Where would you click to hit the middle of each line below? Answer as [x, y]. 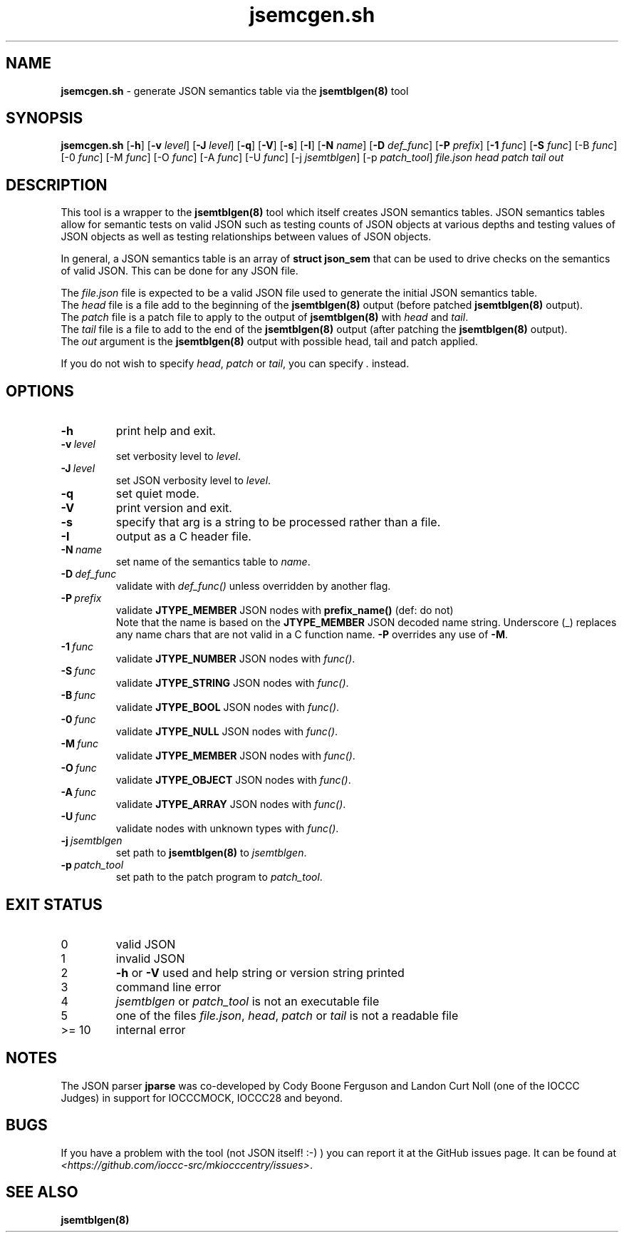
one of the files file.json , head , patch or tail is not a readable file [287, 1015]
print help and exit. [166, 431]
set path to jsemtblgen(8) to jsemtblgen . [211, 853]
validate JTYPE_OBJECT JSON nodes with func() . [233, 780]
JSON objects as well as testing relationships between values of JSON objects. [246, 237]
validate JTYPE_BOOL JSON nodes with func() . [228, 707]
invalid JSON [150, 958]
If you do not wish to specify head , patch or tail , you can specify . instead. [235, 364]
